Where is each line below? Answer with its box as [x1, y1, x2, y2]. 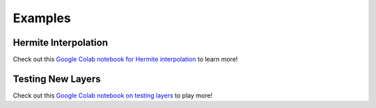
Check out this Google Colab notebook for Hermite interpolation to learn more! [13, 55, 238, 64]
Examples [13, 10, 71, 26]
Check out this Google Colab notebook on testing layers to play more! [13, 91, 212, 100]
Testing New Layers [13, 73, 101, 84]
